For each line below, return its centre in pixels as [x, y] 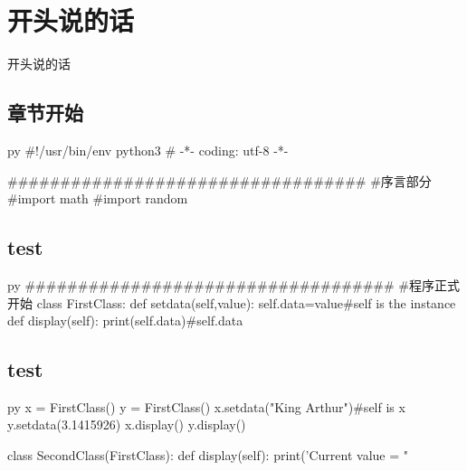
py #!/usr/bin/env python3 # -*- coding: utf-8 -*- [148, 150]
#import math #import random [98, 198]
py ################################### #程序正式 [233, 284]
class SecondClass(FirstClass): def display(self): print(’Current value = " [208, 455]
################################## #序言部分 [219, 180]
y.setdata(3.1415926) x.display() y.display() [127, 424]
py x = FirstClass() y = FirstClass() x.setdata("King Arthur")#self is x [206, 406]
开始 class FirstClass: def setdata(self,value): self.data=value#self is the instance [232, 302]
